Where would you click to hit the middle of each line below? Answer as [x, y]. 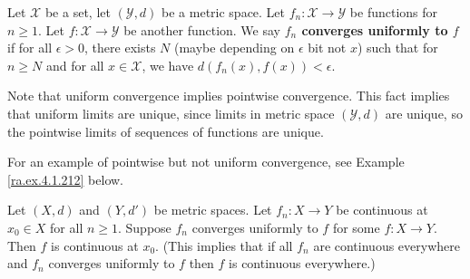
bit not [327, 48]
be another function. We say [202, 29]
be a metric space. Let [224, 12]
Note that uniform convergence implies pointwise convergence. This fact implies [229, 96]
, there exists [120, 48]
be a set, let [78, 12]
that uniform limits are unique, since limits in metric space [171, 113]
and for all [75, 65]
